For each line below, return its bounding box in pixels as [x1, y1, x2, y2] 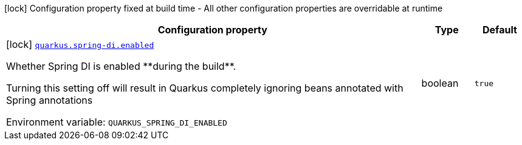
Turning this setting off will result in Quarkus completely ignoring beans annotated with [6, 82, 404, 94]
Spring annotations [6, 94, 93, 106]
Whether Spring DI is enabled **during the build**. [6, 60, 236, 72]
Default [482, 24, 517, 36]
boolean [421, 77, 459, 89]
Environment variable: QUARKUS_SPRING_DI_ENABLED [6, 116, 227, 128]
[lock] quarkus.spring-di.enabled [6, 38, 154, 50]
